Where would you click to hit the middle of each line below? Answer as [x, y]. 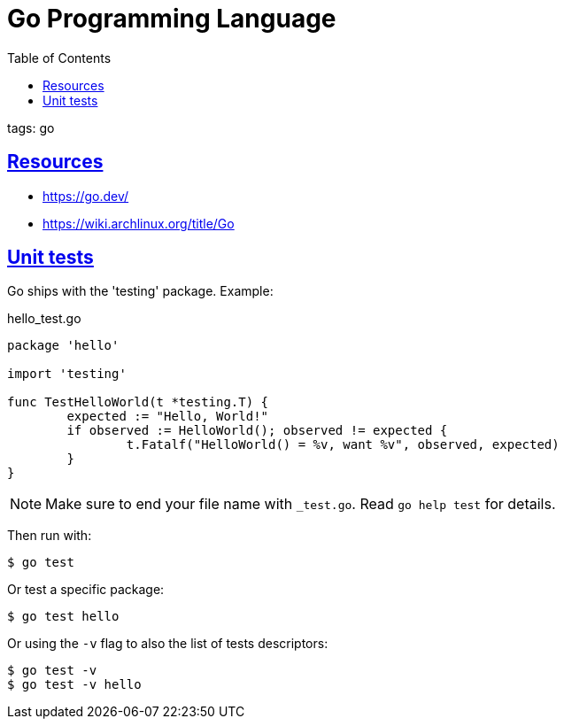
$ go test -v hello [74, 685]
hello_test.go [44, 319]
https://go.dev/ [86, 196]
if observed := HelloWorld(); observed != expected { [257, 431]
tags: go [31, 127]
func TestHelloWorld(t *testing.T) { [138, 402]
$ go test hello [63, 617]
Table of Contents [59, 58]
